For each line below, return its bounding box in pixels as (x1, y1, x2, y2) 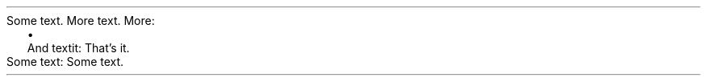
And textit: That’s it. (27, 41, 130, 55)
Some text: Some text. (6, 55, 124, 68)
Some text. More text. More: (6, 14, 155, 27)
